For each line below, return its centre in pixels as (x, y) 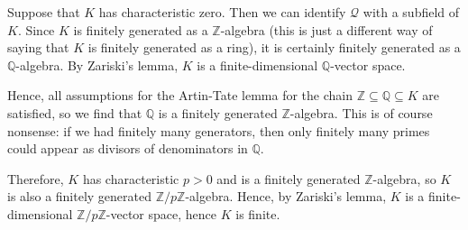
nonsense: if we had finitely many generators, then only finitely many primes (219, 130)
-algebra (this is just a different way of (326, 29)
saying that (38, 47)
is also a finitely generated (80, 196)
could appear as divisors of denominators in (128, 148)
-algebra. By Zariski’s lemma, (97, 64)
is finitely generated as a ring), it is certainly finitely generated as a (274, 47)
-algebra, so (404, 178)
